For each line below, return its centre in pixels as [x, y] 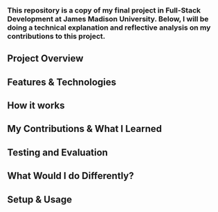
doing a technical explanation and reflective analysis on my [109, 28]
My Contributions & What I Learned [85, 129]
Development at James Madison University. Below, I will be [108, 19]
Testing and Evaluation [58, 152]
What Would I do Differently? [71, 176]
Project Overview [45, 58]
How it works [36, 106]
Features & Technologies [62, 82]
